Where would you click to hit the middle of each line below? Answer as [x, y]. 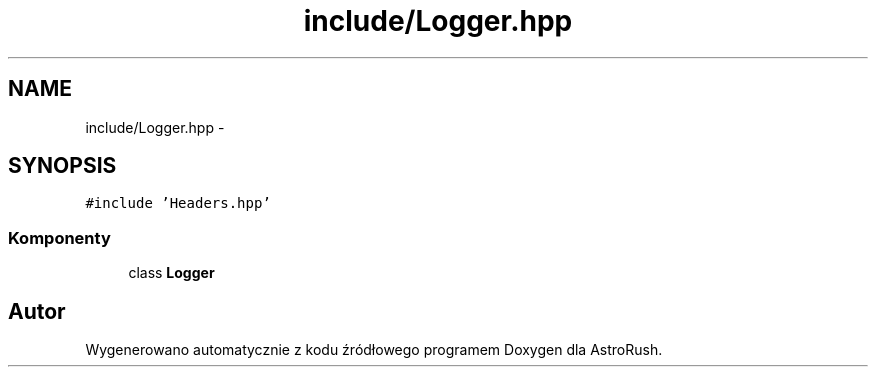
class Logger [171, 273]
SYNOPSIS [62, 166]
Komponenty [59, 237]
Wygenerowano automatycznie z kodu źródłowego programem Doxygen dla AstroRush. [374, 350]
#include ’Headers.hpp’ [178, 203]
